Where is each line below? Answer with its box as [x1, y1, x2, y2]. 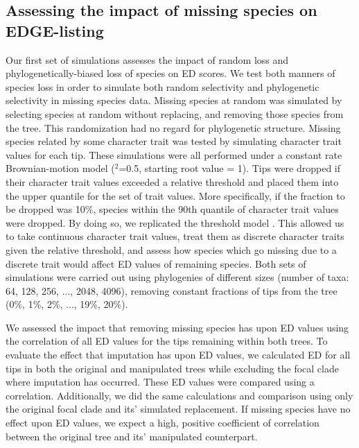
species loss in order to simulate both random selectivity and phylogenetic [6, 79, 319, 94]
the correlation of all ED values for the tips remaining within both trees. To [6, 334, 328, 348]
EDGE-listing [6, 19, 104, 41]
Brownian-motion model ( [6, 161, 115, 175]
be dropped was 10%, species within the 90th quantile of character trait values [6, 202, 339, 216]
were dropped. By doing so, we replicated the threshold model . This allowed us [6, 215, 344, 230]
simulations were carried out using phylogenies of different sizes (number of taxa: [6, 270, 349, 284]
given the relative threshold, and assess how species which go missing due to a [6, 242, 337, 257]
